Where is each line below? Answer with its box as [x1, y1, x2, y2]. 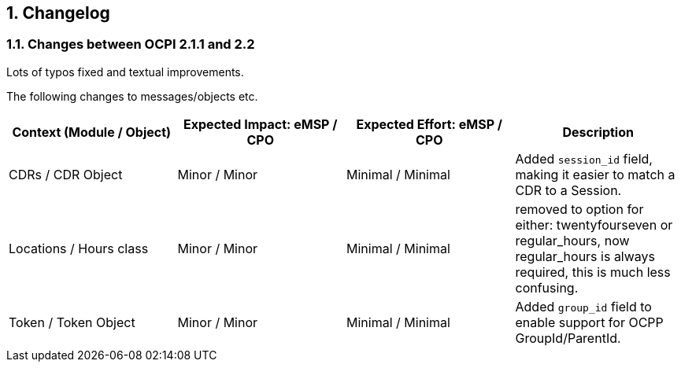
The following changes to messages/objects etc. [6, 89, 258, 103]
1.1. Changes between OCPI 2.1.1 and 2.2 [6, 36, 255, 53]
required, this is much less [515, 263, 671, 280]
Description [562, 123, 634, 140]
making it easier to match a [515, 166, 675, 182]
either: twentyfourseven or [515, 216, 673, 233]
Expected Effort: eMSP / [356, 116, 502, 132]
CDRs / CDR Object [9, 166, 123, 182]
